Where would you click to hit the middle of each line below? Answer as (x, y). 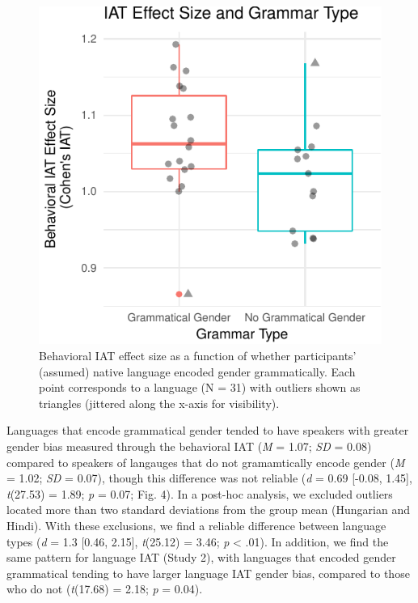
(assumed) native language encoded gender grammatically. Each (197, 371)
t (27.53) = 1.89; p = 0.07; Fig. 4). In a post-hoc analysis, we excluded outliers (200, 493)
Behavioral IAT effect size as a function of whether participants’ (198, 355)
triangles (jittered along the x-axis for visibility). (159, 403)
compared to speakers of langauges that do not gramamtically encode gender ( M (206, 462)
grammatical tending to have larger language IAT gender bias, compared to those (208, 573)
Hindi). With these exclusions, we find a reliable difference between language (196, 525)
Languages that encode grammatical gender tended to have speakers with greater (208, 430)
